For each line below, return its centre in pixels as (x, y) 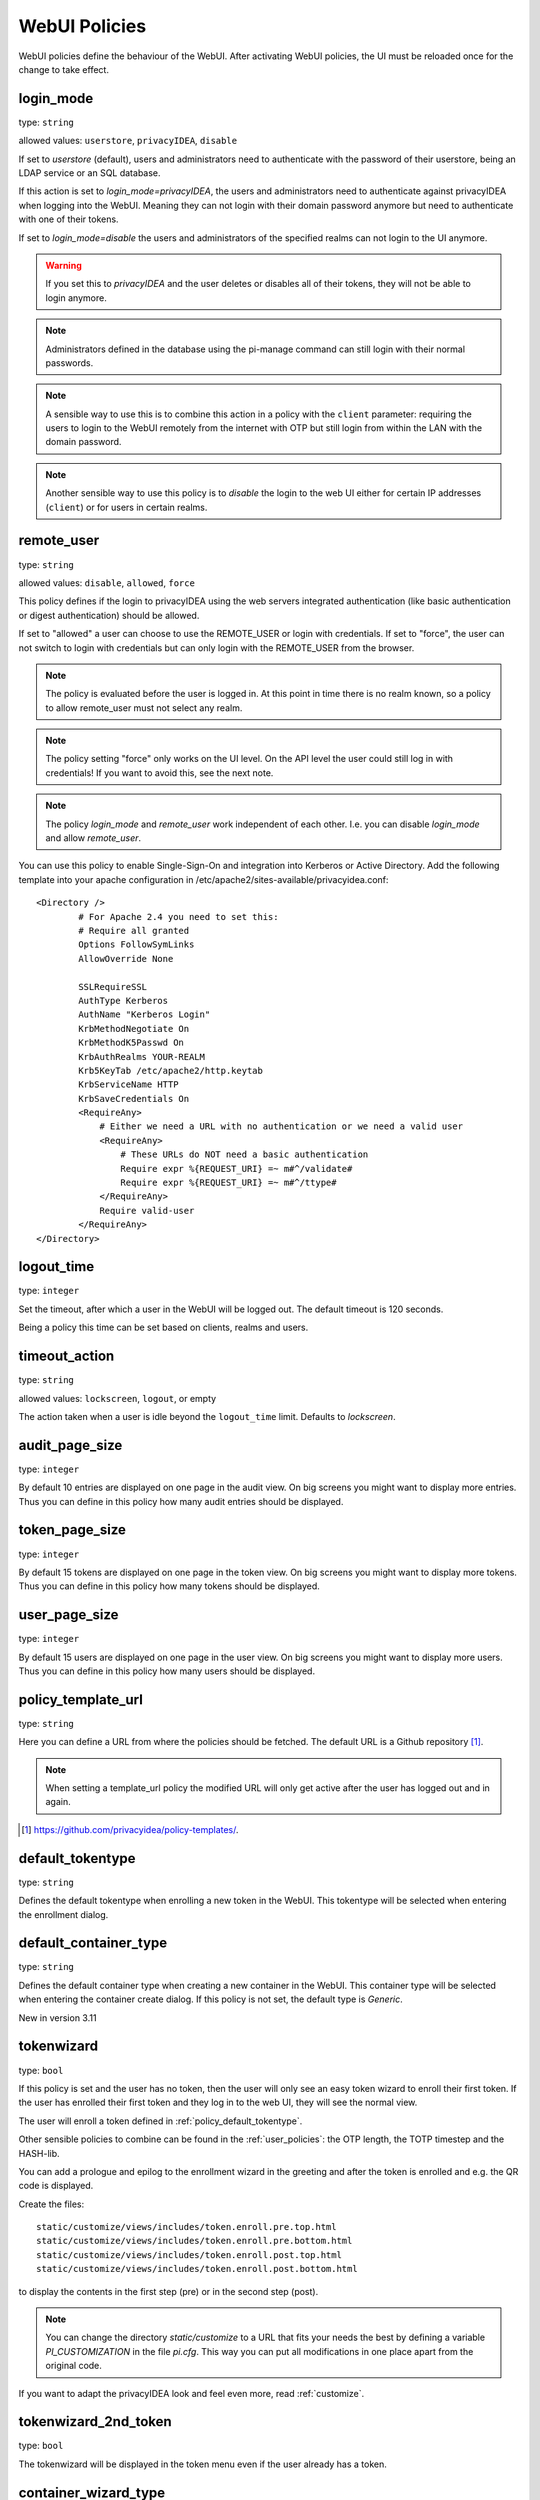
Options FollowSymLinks (136, 944)
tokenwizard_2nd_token (95, 2421)
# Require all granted (134, 930)
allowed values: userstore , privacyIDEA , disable (128, 141)
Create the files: (51, 2204)
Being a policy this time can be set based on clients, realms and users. (163, 1327)
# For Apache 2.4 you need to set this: (178, 916)
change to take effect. (64, 69)
